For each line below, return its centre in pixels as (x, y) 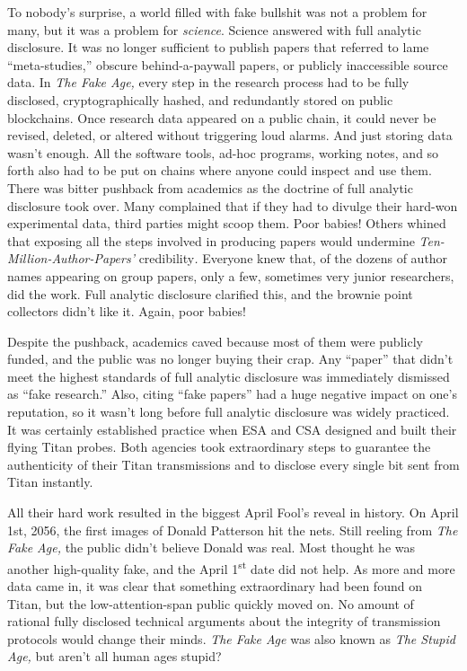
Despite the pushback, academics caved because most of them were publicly (215, 341)
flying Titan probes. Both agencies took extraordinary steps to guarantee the (219, 447)
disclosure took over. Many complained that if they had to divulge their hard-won (233, 205)
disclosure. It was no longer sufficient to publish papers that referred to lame (218, 47)
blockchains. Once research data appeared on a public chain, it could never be (222, 117)
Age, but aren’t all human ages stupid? (115, 656)
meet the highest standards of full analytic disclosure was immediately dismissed (229, 376)
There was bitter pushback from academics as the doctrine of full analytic (210, 187)
